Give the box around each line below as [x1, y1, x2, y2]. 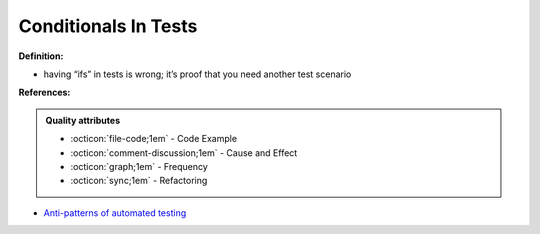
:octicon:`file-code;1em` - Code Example [70, 133, 238, 145]
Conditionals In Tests [18, 15, 198, 37]
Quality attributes [45, 114, 120, 126]
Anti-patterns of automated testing [43, 206, 187, 219]
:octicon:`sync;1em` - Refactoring [70, 175, 208, 187]
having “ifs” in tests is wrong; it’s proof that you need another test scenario [43, 68, 352, 80]
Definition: [18, 50, 64, 62]
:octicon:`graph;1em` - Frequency [70, 160, 209, 172]
